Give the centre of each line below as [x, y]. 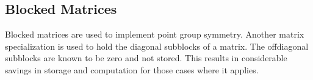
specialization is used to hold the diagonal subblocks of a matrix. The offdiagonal [157, 46]
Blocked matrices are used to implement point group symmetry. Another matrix [155, 34]
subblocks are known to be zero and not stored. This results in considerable [146, 58]
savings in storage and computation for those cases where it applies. [132, 69]
